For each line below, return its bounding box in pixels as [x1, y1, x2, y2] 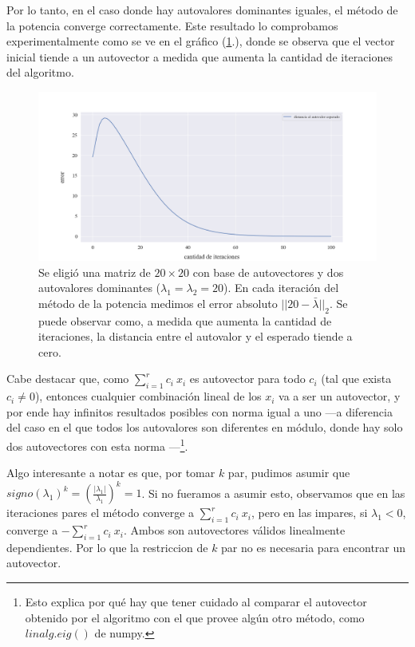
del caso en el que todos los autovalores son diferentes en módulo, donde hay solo [6, 419, 403, 436]
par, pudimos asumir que [227, 464, 350, 481]
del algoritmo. [6, 64, 74, 81]
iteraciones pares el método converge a [6, 504, 195, 521]
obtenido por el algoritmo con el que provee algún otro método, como [25, 609, 365, 625]
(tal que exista [321, 370, 392, 387]
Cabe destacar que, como [6, 370, 129, 387]
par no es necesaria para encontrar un [221, 539, 406, 555]
